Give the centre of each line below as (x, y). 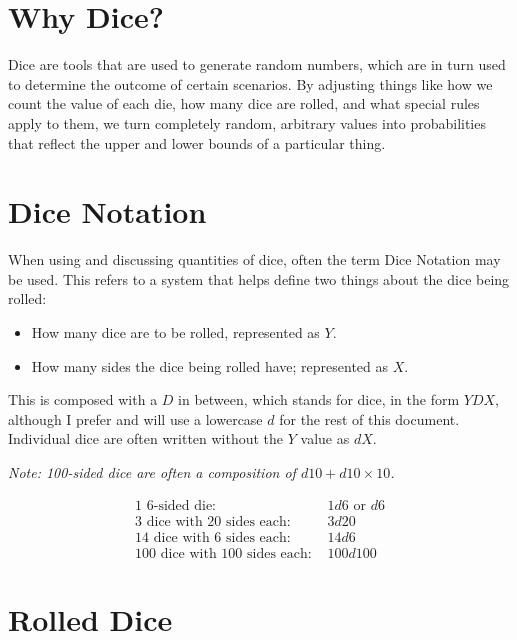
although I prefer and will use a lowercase (135, 418)
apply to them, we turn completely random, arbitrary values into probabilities (247, 122)
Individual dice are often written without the (146, 438)
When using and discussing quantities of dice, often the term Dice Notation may (254, 259)
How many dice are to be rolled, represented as (175, 332)
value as (325, 438)
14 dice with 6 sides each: (213, 537)
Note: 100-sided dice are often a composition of (152, 471)
